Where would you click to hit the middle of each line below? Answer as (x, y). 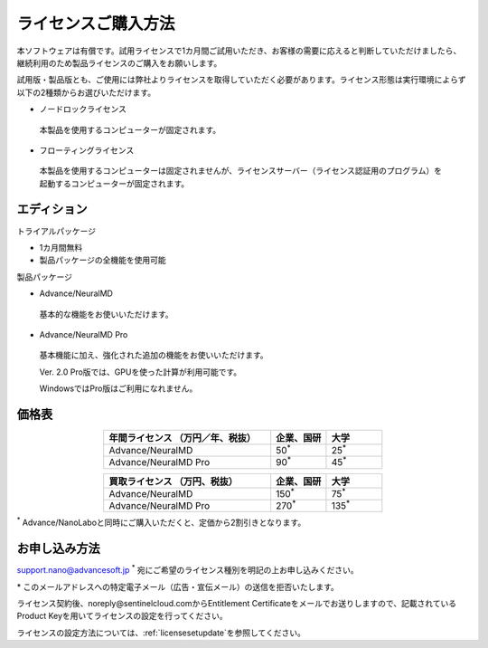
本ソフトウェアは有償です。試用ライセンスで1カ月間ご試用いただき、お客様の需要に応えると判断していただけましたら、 (239, 51)
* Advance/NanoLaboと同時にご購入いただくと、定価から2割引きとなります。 (161, 522)
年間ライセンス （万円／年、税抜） (183, 438)
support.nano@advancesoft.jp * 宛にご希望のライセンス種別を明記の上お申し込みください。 (188, 569)
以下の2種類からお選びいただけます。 (86, 92)
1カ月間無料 (61, 247)
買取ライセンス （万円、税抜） (174, 481)
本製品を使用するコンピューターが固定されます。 (130, 129)
